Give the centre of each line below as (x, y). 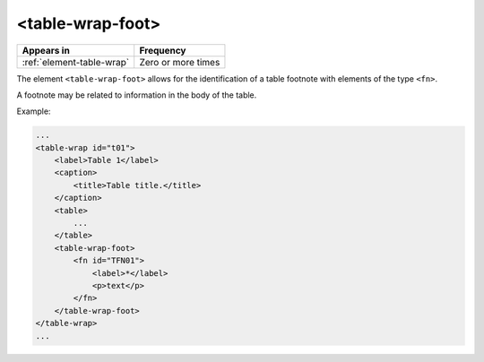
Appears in (46, 50)
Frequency (163, 50)
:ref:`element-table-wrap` (76, 62)
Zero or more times (180, 62)
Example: (34, 111)
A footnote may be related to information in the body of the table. (137, 95)
